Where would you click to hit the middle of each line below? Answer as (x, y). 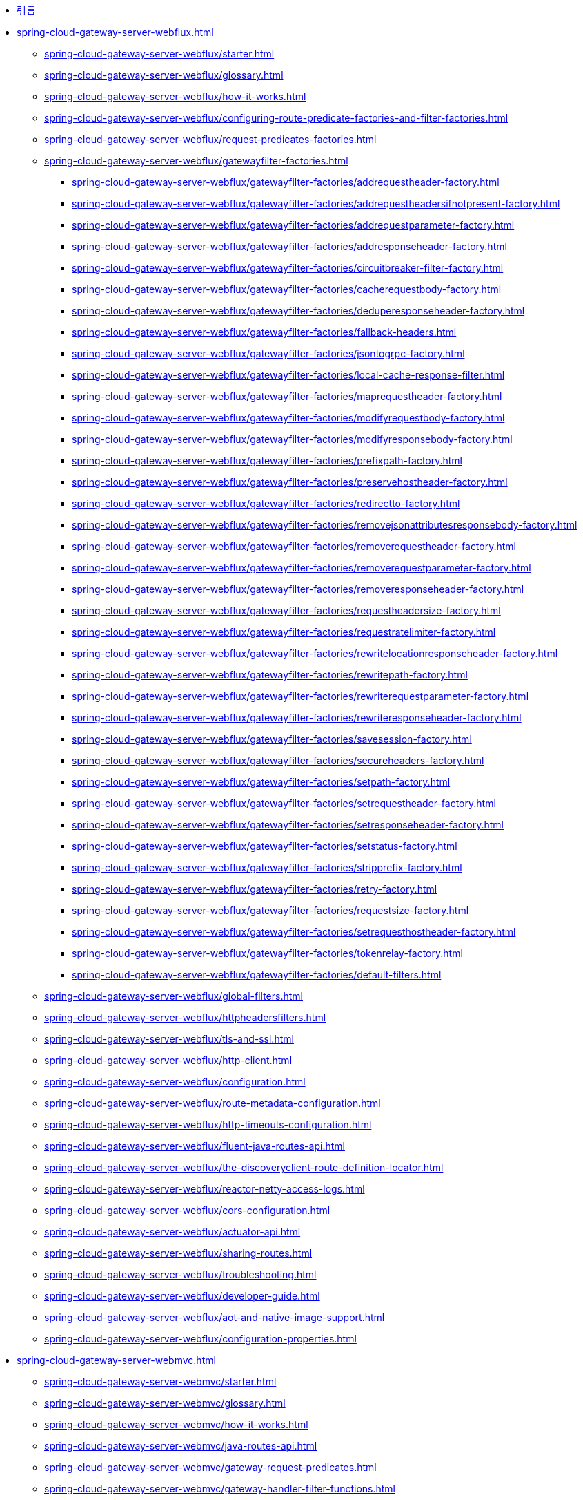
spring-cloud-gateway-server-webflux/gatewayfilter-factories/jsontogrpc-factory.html (268, 353)
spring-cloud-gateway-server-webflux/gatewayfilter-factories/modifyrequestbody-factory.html (288, 418)
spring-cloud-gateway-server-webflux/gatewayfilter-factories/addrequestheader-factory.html (286, 182)
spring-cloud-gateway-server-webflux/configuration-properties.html (200, 1339)
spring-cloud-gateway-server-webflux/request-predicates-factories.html (210, 139)
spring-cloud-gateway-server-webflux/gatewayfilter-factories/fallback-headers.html (264, 332)
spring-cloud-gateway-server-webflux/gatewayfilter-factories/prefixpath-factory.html (267, 461)
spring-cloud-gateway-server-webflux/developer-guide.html (182, 1296)
